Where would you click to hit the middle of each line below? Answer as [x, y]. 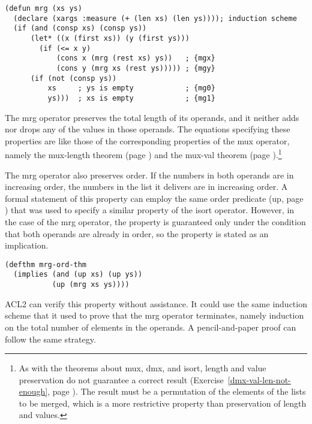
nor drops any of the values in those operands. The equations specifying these [148, 129]
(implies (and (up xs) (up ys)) [78, 275]
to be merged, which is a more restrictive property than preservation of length [163, 403]
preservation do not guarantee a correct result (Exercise [121, 379]
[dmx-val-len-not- [259, 379]
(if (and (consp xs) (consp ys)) [80, 28]
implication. [27, 245]
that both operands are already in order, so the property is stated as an [137, 233]
